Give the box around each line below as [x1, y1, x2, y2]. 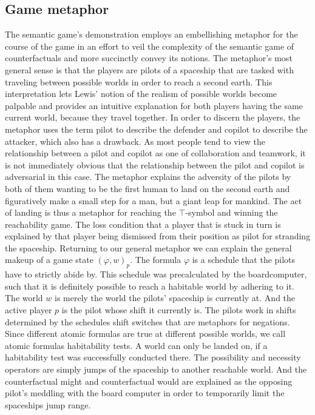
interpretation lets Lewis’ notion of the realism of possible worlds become [5, 87, 277, 100]
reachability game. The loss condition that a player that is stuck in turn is [5, 217, 281, 230]
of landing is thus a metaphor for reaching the [5, 206, 176, 219]
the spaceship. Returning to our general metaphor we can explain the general [5, 241, 292, 254]
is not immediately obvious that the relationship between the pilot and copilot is [5, 158, 305, 171]
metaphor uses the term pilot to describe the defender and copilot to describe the [5, 122, 308, 135]
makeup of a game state [5, 253, 93, 266]
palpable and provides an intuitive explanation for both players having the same [5, 99, 303, 111]
